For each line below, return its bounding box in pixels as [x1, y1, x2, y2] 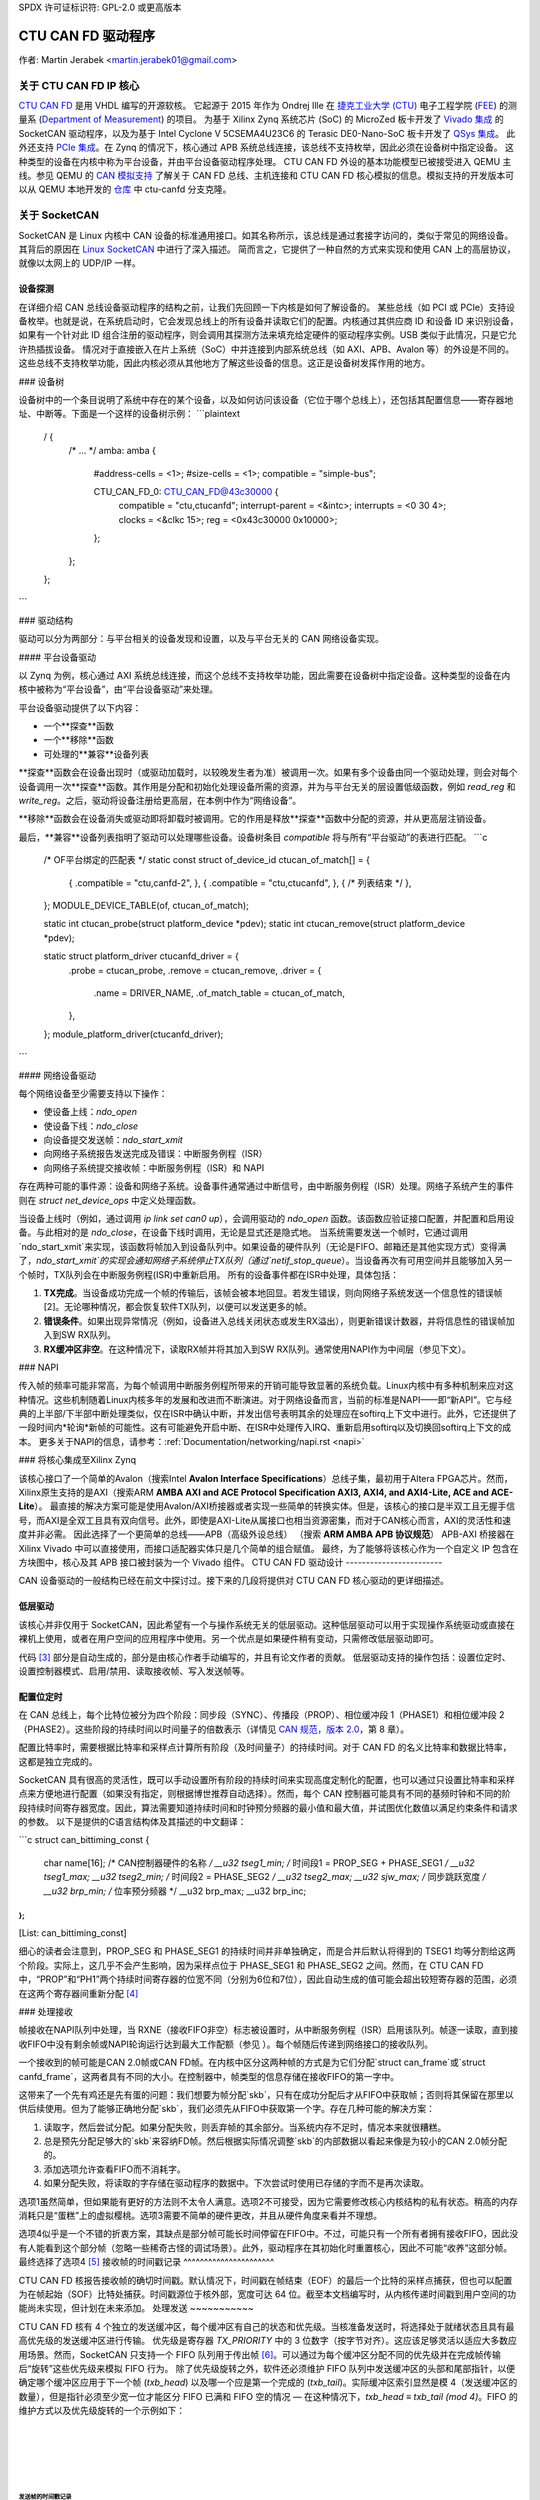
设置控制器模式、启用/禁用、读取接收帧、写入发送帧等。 [18, 1665, 250, 1677]
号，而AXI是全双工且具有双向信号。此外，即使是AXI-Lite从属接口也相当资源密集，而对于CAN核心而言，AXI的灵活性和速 [18, 1514, 512, 1526]
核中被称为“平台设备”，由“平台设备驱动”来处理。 [18, 683, 219, 695]
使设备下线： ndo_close [43, 1120, 139, 1132]
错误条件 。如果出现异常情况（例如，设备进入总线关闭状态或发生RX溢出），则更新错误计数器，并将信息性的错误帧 [43, 1315, 507, 1327]
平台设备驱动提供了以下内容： [18, 701, 142, 714]
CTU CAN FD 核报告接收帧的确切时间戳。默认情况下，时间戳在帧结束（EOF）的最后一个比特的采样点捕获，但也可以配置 [18, 2274, 513, 2286]
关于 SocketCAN [18, 208, 100, 222]
